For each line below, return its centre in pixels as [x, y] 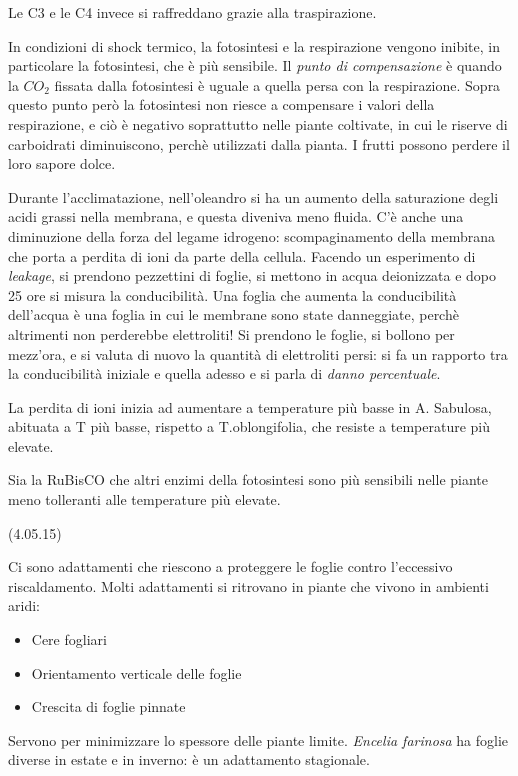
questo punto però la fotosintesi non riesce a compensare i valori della [221, 104]
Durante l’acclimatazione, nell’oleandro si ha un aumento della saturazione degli [253, 196]
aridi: [24, 605]
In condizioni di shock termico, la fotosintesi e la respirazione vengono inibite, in [254, 45]
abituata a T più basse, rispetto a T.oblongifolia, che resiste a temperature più [249, 426]
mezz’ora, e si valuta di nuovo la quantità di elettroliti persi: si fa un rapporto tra [258, 353]
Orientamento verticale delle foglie [136, 672]
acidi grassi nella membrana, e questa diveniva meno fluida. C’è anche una [236, 216]
